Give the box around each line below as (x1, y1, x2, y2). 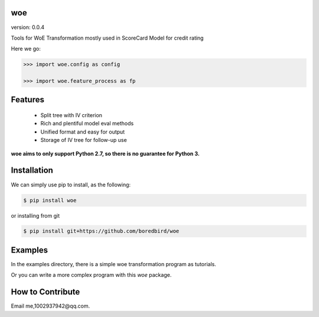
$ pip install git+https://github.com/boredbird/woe (23, 228, 180, 235)
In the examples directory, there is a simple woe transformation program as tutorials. (11, 260, 217, 267)
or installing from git (11, 212, 60, 219)
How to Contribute (11, 287, 80, 297)
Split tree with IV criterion (40, 112, 103, 119)
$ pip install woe (23, 197, 77, 203)
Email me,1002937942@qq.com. (11, 302, 90, 310)
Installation (11, 166, 53, 176)
